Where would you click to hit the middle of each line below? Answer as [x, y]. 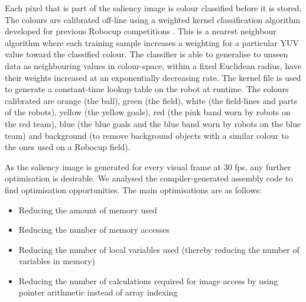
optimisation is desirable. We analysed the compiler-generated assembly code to [149, 178]
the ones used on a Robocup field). [68, 147]
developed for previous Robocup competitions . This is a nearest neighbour [141, 31]
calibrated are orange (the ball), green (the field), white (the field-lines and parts [151, 100]
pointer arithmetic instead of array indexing [98, 292]
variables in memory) [57, 261]
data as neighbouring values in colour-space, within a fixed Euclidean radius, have [153, 65]
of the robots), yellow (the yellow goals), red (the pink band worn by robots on [148, 112]
